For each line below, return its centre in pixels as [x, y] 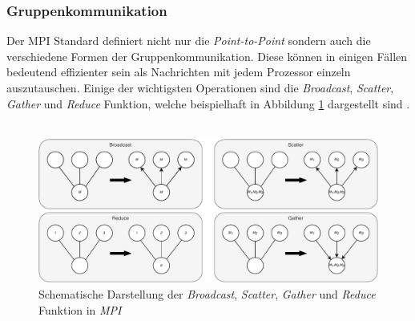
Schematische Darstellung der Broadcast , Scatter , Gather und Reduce [207, 294]
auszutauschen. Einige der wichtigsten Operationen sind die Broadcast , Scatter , [200, 87]
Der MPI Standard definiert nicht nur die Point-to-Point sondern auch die [189, 41]
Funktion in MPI [80, 309]
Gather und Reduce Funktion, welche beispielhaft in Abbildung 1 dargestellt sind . [208, 103]
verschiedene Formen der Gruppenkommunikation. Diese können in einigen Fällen [207, 56]
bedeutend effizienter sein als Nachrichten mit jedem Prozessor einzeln [179, 72]
